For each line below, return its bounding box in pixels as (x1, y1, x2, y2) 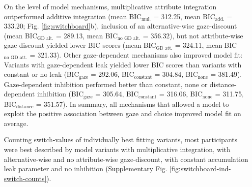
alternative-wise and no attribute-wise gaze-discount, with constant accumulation (4, 154, 248, 164)
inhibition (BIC (37, 89, 84, 99)
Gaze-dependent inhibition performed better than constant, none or (4, 79, 208, 89)
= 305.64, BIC (95, 89, 139, 99)
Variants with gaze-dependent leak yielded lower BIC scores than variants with (4, 59, 242, 69)
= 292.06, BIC (90, 69, 134, 79)
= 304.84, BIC (154, 69, 198, 79)
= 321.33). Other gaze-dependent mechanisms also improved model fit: (29, 49, 243, 60)
